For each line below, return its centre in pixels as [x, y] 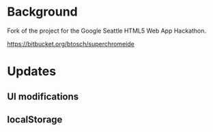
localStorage [35, 119]
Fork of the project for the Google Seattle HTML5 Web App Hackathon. [107, 31]
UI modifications [43, 96]
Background [42, 12]
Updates [32, 71]
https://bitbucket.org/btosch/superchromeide [71, 44]
